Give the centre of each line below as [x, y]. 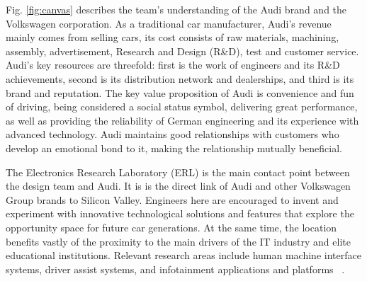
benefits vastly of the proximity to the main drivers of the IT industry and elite [178, 241]
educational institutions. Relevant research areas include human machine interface [183, 255]
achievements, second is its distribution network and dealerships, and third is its [180, 78]
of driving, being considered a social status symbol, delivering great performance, [182, 107]
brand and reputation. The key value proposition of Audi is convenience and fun [180, 92]
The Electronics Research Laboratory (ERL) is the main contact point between [178, 172]
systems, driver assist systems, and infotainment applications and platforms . [175, 269]
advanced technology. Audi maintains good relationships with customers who [173, 134]
